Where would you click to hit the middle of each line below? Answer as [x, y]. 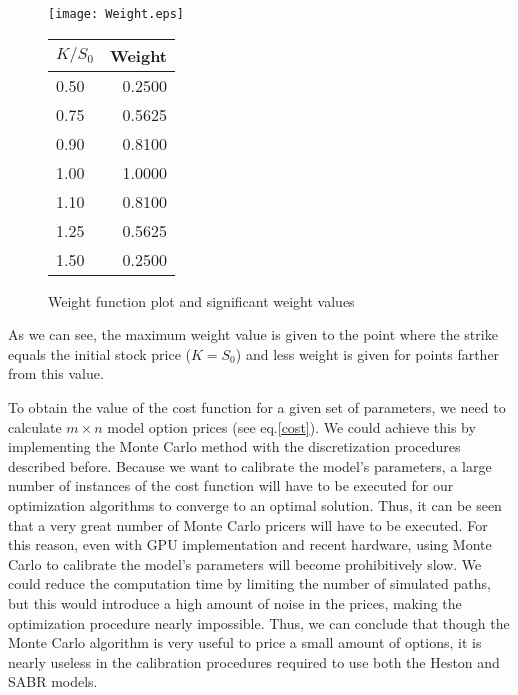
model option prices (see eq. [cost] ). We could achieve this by [291, 426]
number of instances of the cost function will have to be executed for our [231, 485]
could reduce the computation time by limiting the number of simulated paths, [249, 583]
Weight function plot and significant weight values [201, 300]
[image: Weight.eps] [116, 14]
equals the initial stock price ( [99, 353]
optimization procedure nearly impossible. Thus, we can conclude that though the [259, 622]
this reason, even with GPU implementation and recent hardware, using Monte [250, 544]
